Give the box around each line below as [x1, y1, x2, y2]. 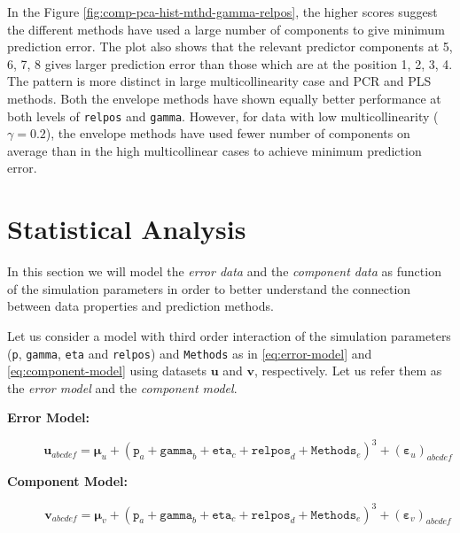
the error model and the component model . [7, 378, 238, 397]
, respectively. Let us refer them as [254, 361, 442, 380]
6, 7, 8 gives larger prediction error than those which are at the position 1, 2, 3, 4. [7, 54, 453, 73]
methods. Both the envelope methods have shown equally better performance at [7, 89, 441, 107]
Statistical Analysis [7, 211, 246, 247]
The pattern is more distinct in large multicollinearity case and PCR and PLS [7, 72, 432, 90]
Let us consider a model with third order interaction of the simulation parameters [7, 326, 451, 344]
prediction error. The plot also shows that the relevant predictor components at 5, [7, 37, 453, 56]
